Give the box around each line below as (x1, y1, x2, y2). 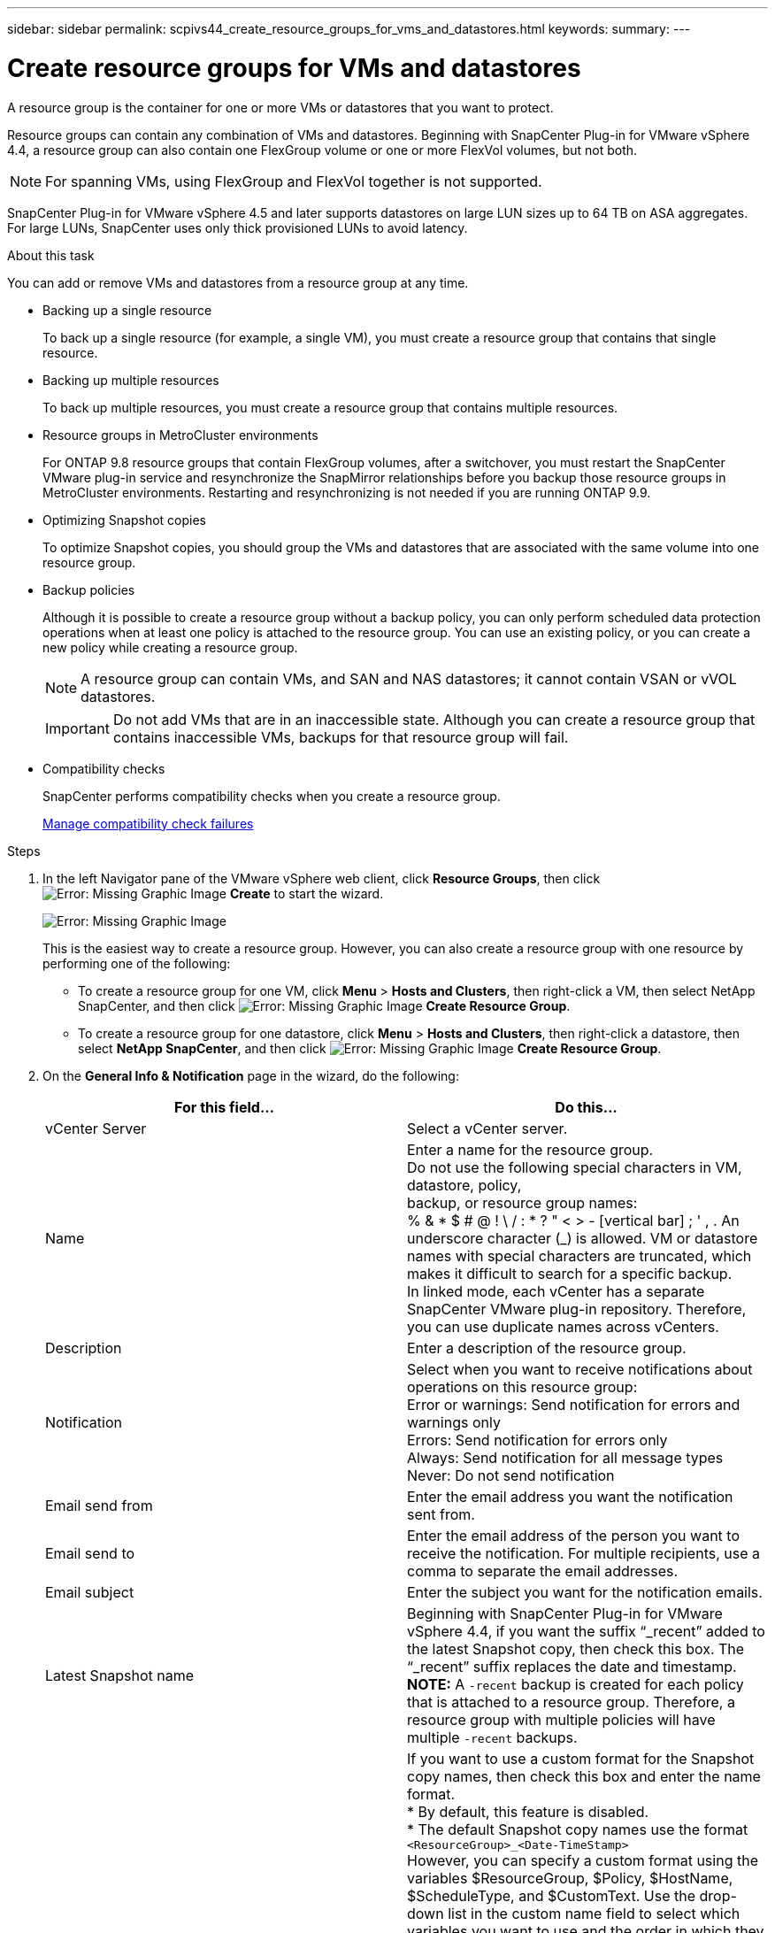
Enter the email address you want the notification (407, 1487, 733, 1506)
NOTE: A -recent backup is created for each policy (407, 1675, 744, 1693)
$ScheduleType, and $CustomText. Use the (407, 1886, 696, 1905)
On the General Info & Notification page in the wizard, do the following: (42, 1067, 459, 1083)
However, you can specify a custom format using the (407, 1851, 758, 1869)
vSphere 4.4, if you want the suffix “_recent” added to (407, 1621, 765, 1640)
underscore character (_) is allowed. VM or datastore (407, 1228, 758, 1247)
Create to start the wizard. (229, 885, 384, 901)
